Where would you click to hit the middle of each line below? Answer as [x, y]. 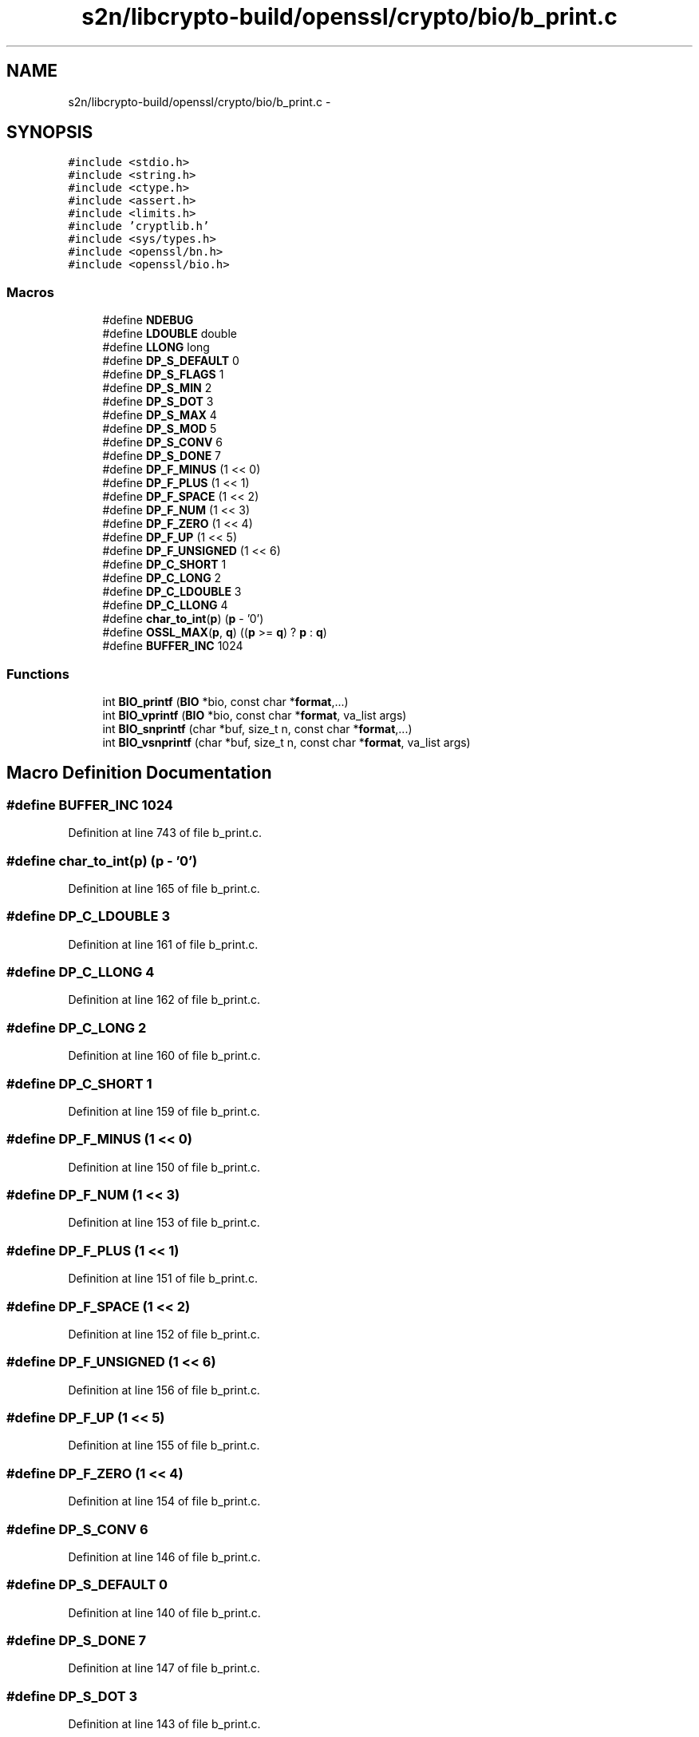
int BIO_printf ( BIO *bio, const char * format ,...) [225, 701]
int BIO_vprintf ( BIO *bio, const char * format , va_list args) [255, 715]
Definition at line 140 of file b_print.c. [164, 1612]
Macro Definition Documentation [139, 773]
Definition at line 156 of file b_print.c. [164, 1390]
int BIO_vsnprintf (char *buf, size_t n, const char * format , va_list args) [286, 742]
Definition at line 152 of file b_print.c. [164, 1334]
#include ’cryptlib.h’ [139, 226]
